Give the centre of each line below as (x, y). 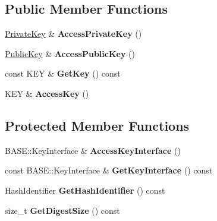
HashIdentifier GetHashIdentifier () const (85, 190)
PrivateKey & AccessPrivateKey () (73, 34)
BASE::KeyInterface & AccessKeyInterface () (93, 150)
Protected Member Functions (97, 125)
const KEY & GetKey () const (63, 73)
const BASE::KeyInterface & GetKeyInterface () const (109, 170)
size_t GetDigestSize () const (62, 210)
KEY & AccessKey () (47, 93)
